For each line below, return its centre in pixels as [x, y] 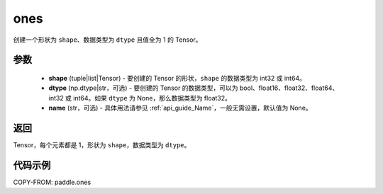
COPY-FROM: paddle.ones [52, 182]
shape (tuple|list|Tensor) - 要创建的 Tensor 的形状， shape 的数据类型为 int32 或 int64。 [177, 78]
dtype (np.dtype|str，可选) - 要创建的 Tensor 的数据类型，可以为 [143, 88]
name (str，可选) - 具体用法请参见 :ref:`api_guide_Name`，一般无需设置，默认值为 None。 [180, 108]
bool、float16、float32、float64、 [289, 88]
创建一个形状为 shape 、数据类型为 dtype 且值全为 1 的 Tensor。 [107, 40]
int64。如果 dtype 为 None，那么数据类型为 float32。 [152, 98]
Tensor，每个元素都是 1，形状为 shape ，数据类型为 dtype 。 [102, 145]
